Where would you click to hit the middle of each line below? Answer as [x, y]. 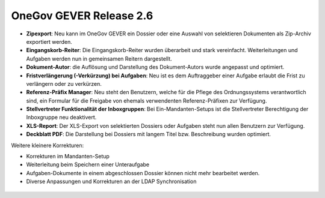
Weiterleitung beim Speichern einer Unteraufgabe [88, 164]
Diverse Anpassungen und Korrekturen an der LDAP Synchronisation [111, 181]
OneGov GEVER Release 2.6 [82, 16]
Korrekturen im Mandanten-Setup [68, 157]
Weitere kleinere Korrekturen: [48, 145]
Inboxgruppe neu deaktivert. [61, 118]
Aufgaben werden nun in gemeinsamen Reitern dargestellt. [99, 58]
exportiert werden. [49, 41]
